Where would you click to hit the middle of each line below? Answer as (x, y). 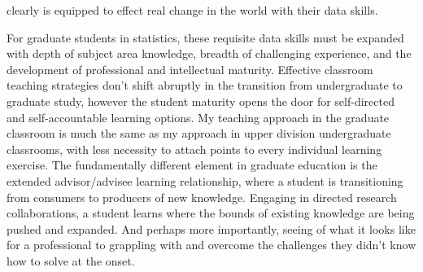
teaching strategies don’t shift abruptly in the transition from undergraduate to (205, 85)
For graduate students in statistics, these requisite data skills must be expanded (205, 37)
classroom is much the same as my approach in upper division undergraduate (199, 133)
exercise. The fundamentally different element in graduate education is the (192, 165)
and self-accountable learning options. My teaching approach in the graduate (198, 117)
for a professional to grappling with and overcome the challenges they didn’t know (211, 245)
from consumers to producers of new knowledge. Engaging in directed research (202, 197)
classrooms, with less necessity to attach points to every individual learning (194, 149)
